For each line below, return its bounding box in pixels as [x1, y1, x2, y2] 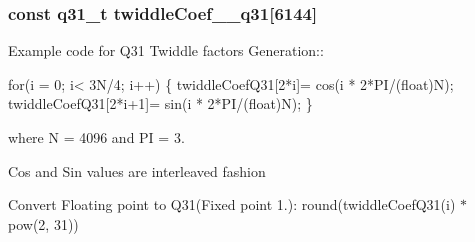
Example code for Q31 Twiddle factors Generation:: [8, 40, 324, 61]
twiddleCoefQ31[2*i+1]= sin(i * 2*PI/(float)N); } [8, 93, 313, 114]
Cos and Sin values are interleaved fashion [8, 160, 266, 181]
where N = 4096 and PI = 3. [8, 127, 185, 147]
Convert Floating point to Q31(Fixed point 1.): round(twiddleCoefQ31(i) [8, 194, 456, 215]
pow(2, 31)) [8, 213, 79, 234]
